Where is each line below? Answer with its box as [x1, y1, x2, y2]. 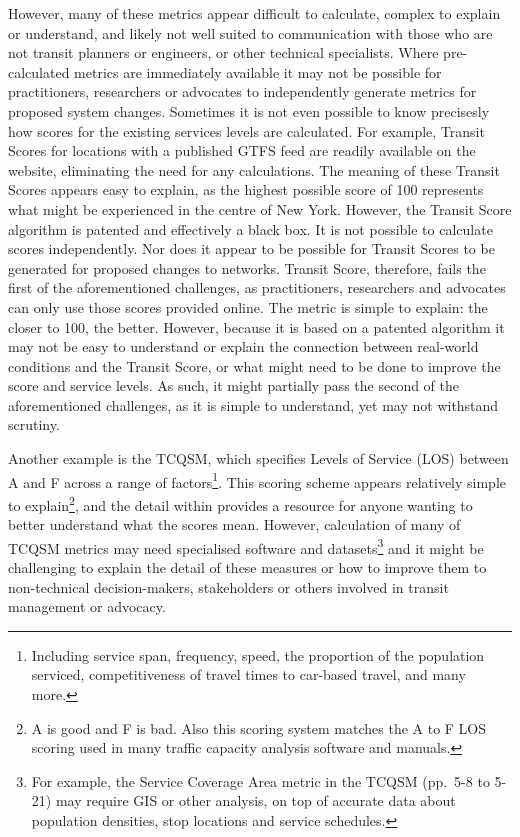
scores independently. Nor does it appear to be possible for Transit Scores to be [8, 238, 495, 259]
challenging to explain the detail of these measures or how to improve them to [8, 557, 487, 577]
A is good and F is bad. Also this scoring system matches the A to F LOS [31, 717, 487, 738]
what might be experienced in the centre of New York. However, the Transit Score [8, 198, 512, 219]
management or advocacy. [8, 596, 166, 617]
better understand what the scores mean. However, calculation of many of [8, 514, 461, 535]
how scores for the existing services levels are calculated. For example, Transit [8, 120, 485, 141]
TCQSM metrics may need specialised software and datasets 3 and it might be [8, 534, 484, 558]
